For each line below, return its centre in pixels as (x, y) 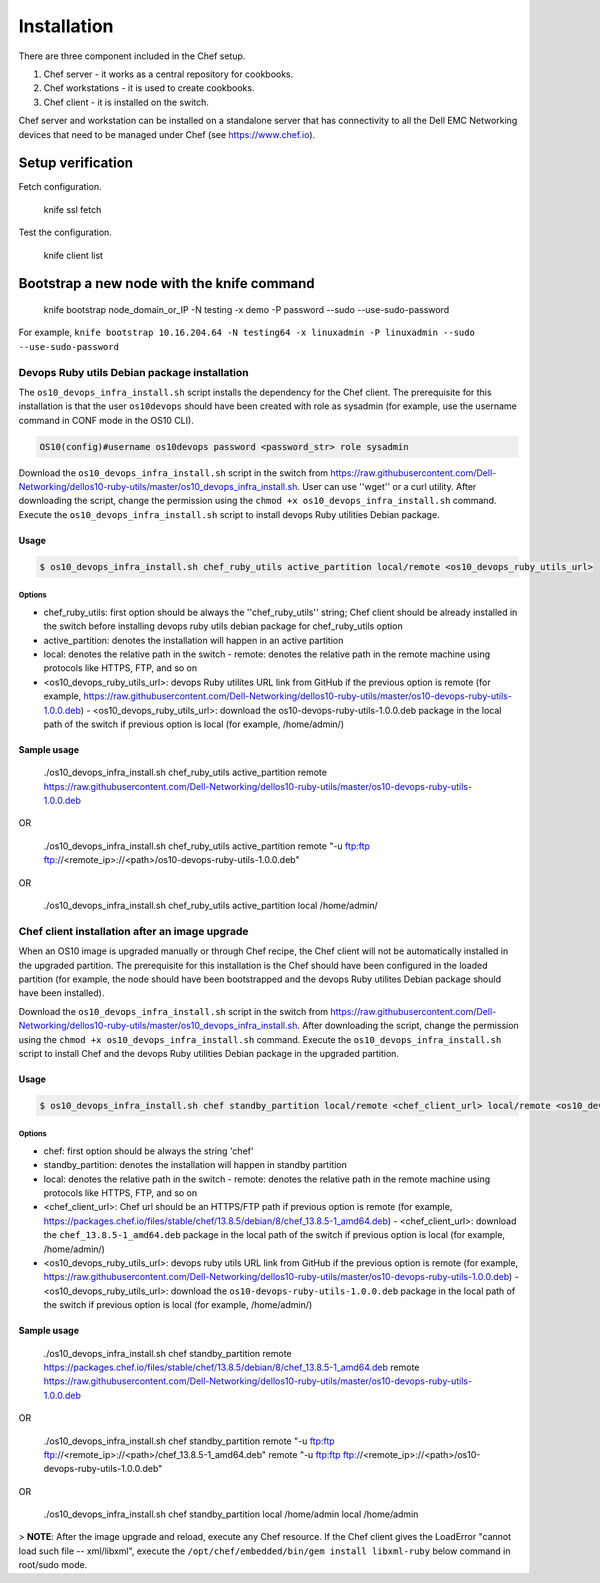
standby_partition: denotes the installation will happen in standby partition (195, 1165)
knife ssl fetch (72, 209)
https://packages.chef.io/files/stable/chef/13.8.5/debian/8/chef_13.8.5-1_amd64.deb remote (231, 1367)
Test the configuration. (65, 232)
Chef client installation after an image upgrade (133, 931)
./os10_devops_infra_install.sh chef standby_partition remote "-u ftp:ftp (189, 1441)
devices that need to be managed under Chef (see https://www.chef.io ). (167, 134)
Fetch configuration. (60, 187)
